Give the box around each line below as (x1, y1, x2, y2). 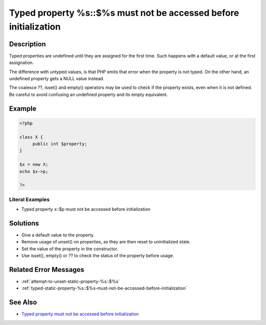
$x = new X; (19, 162, 49, 167)
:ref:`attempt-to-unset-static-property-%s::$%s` (21, 278, 120, 285)
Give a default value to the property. (21, 232, 95, 238)
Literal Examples (9, 196, 50, 203)
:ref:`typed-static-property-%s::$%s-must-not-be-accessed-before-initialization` (21, 285, 187, 291)
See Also (9, 298, 37, 307)
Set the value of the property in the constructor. (21, 246, 118, 252)
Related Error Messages (9, 266, 85, 274)
